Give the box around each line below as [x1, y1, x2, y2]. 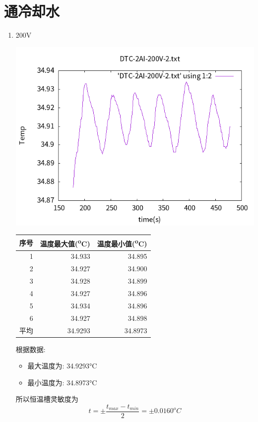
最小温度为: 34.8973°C [27, 377, 97, 387]
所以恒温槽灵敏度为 [15, 394, 78, 404]
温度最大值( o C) [40, 237, 90, 248]
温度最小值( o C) [97, 237, 147, 248]
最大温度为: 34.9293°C [27, 361, 97, 371]
